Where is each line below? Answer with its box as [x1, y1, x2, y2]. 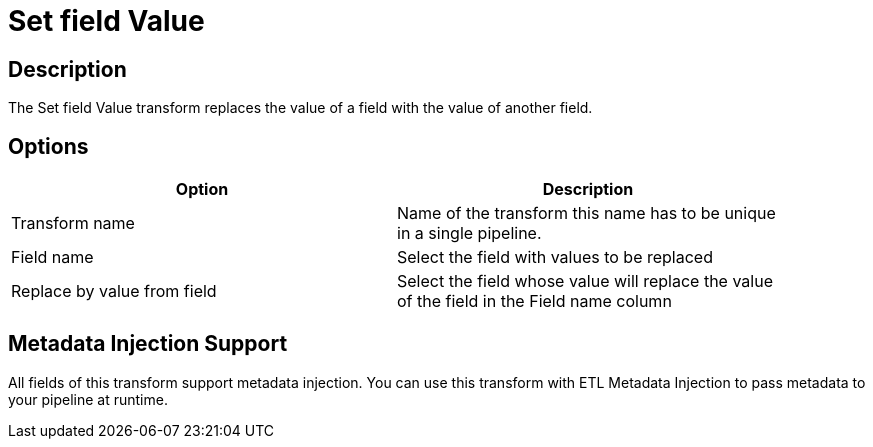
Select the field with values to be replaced [397, 247, 713, 268]
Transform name [11, 213, 135, 234]
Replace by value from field [11, 281, 217, 302]
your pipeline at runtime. [8, 390, 168, 408]
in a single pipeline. [397, 223, 542, 244]
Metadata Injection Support [8, 331, 288, 357]
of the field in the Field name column [397, 291, 672, 312]
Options [8, 133, 89, 159]
